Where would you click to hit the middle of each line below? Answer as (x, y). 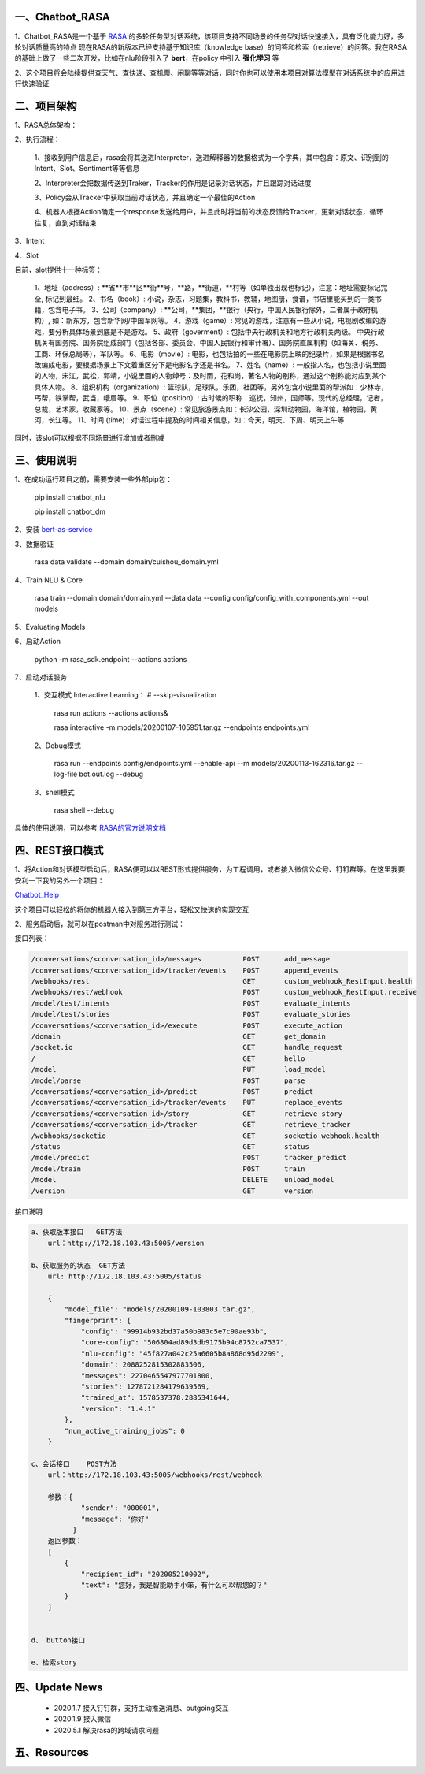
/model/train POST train (168, 1169)
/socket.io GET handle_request (187, 1047)
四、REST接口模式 (59, 851)
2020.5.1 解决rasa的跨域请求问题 (106, 1730)
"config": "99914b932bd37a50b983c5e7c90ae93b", (174, 1331)
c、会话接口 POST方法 (74, 1463)
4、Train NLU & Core (48, 580)
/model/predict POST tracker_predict (189, 1158)
